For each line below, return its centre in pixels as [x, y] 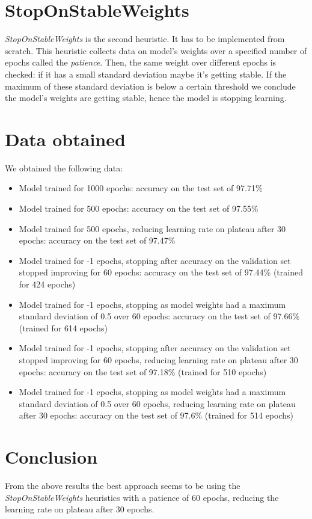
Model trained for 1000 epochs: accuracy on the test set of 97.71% [141, 188]
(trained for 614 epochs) [63, 327]
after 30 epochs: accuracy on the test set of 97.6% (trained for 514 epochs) [156, 415]
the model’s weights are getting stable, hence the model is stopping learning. [146, 98]
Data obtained [65, 139]
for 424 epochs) [47, 284]
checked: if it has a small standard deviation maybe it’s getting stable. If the [146, 74]
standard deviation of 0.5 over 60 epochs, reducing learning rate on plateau [157, 403]
